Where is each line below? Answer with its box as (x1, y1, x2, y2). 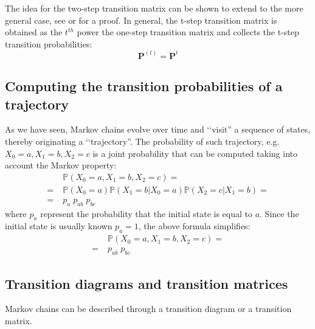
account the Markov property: (5, 159, 117, 171)
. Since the (260, 207, 299, 220)
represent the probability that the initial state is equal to (40, 207, 252, 220)
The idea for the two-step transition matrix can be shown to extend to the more (5, 2, 303, 14)
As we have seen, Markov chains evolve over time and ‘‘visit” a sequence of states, (5, 123, 311, 136)
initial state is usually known (5, 220, 112, 232)
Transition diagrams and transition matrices (5, 274, 288, 293)
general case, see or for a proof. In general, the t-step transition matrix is (5, 13, 277, 26)
